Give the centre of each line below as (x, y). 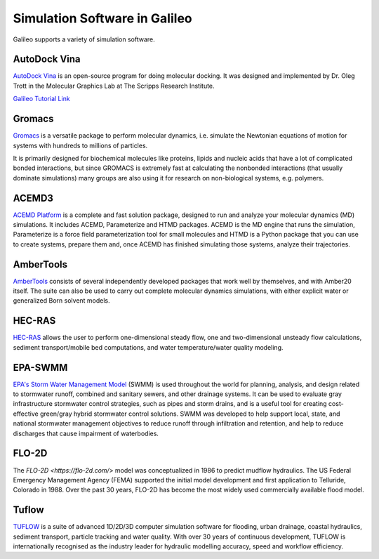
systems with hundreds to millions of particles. (80, 145)
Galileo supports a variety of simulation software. (84, 39)
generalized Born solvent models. (61, 301)
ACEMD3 (33, 198)
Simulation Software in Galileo (102, 18)
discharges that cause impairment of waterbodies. (86, 433)
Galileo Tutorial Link (41, 99)
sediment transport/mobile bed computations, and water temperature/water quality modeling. (148, 347)
